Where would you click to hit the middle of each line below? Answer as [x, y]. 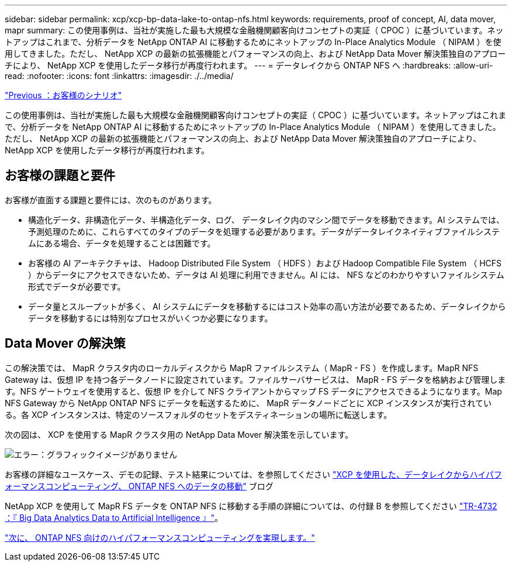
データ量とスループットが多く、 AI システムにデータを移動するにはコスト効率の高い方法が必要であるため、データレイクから [267, 306]
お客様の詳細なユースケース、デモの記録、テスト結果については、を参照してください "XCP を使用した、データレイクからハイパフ [253, 474]
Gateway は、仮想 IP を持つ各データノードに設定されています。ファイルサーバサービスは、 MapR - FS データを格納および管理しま [255, 379]
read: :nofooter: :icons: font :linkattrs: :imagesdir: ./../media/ [119, 76]
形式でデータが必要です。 [77, 286]
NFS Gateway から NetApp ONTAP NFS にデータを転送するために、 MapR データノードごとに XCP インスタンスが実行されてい [248, 403]
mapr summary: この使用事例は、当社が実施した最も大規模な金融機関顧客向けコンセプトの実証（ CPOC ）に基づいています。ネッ [254, 30]
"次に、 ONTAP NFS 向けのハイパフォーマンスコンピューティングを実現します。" [160, 537]
